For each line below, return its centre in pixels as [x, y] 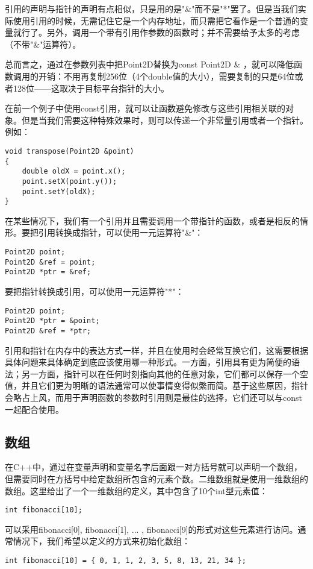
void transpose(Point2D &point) [70, 151]
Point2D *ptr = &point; [52, 321]
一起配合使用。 [34, 409]
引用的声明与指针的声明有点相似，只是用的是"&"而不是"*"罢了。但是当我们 [151, 8]
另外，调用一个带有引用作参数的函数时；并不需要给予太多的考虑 [173, 32]
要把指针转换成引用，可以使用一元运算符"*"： [95, 291]
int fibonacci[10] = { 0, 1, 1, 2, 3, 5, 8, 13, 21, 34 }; [126, 560]
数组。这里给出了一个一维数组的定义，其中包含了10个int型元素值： [136, 490]
